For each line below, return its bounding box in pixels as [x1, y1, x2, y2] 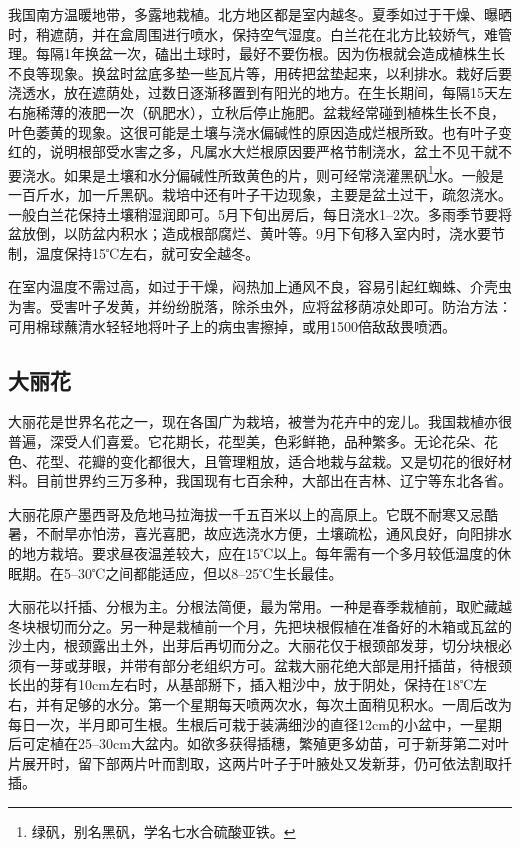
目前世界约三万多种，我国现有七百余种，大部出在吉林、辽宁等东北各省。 [35, 470, 512, 491]
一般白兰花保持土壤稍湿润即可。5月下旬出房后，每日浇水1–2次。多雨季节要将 [8, 203, 512, 224]
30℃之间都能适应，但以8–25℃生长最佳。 [77, 562, 343, 583]
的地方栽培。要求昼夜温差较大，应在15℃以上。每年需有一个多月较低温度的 [8, 542, 498, 563]
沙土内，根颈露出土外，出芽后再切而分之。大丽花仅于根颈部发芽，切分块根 [8, 635, 498, 656]
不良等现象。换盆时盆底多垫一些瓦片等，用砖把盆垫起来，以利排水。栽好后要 [8, 62, 512, 83]
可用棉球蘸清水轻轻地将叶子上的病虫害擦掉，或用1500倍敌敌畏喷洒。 [8, 315, 456, 336]
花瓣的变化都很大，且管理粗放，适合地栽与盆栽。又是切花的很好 [77, 450, 498, 471]
